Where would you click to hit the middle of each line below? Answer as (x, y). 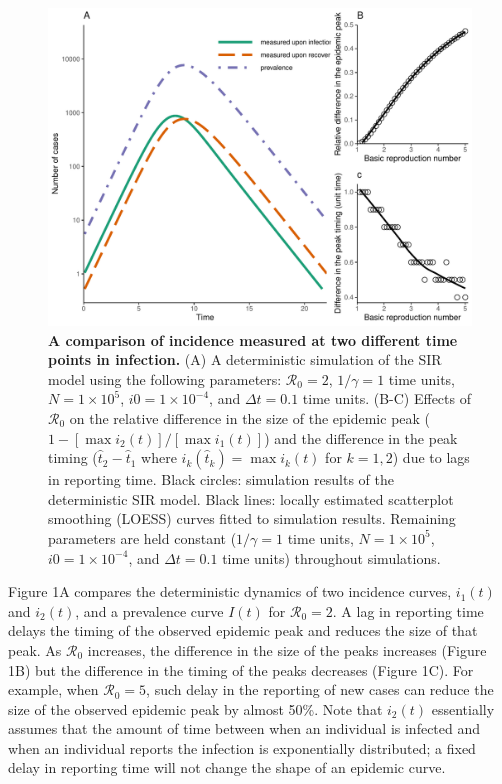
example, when (53, 689)
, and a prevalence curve (149, 610)
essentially (463, 708)
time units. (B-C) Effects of (386, 398)
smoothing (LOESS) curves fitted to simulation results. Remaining (252, 518)
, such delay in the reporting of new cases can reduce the (320, 689)
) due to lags (431, 457)
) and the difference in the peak (361, 437)
